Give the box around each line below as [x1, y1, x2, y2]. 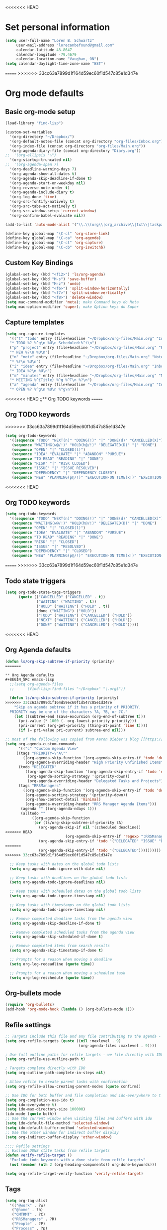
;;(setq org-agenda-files [9, 682, 64, 687]
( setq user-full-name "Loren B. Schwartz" [5, 38, 94, 43]
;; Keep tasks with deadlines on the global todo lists [9, 875, 128, 880]
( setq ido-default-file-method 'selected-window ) [5, 1121, 110, 1126]
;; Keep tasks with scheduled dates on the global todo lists [9, 889, 141, 894]
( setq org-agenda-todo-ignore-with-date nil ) [9, 866, 106, 871]
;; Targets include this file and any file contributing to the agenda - [5, 1034, 162, 1039]
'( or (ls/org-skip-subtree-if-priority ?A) [31, 820, 123, 825]
